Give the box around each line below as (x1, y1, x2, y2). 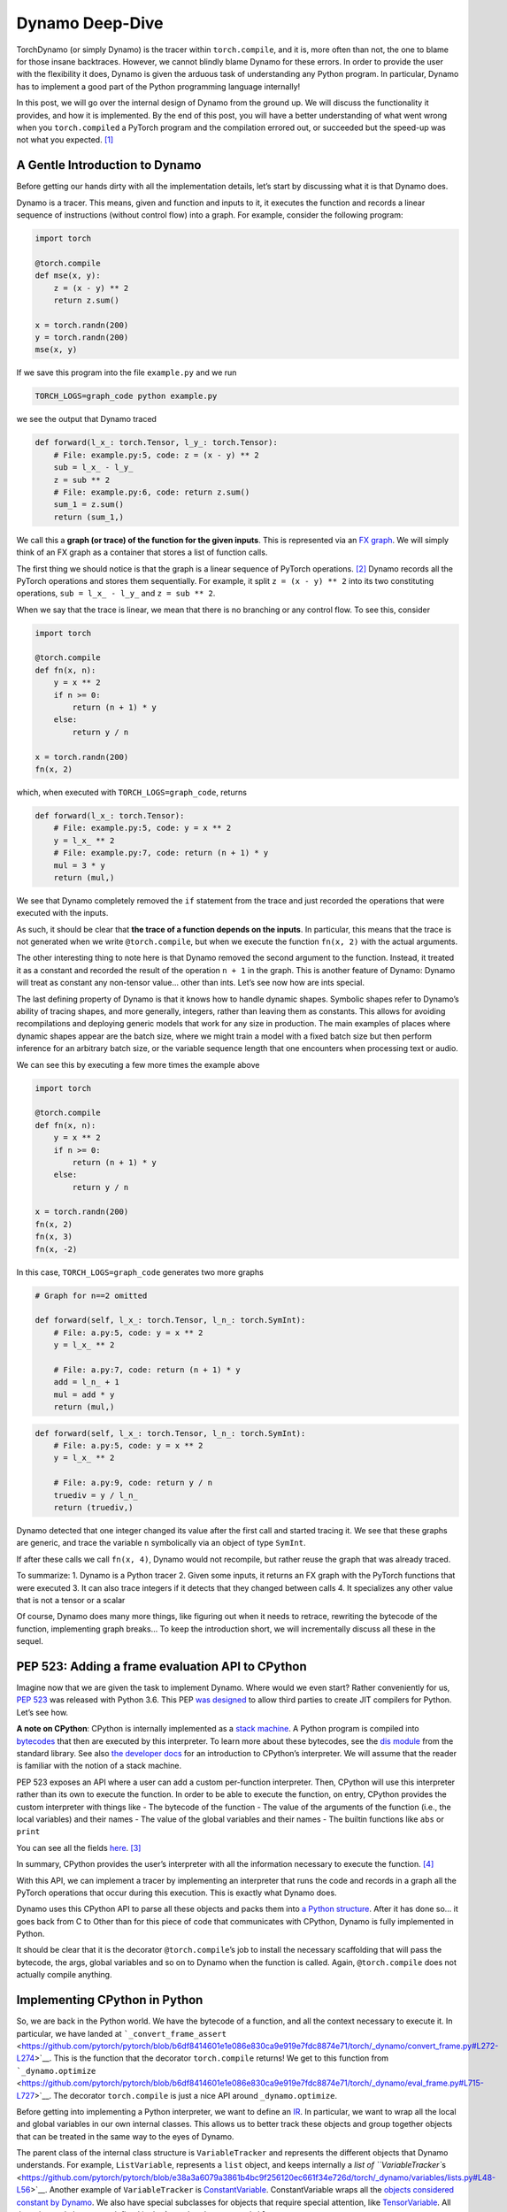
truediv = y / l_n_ (53, 1490, 139, 1500)
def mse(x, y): (35, 271, 101, 280)
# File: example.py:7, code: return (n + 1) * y (53, 848, 269, 858)
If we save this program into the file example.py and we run (16, 367, 237, 378)
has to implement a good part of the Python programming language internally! (16, 81, 301, 92)
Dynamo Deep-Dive (16, 13, 164, 33)
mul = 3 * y (53, 860, 106, 871)
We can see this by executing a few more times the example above (16, 1059, 260, 1070)
